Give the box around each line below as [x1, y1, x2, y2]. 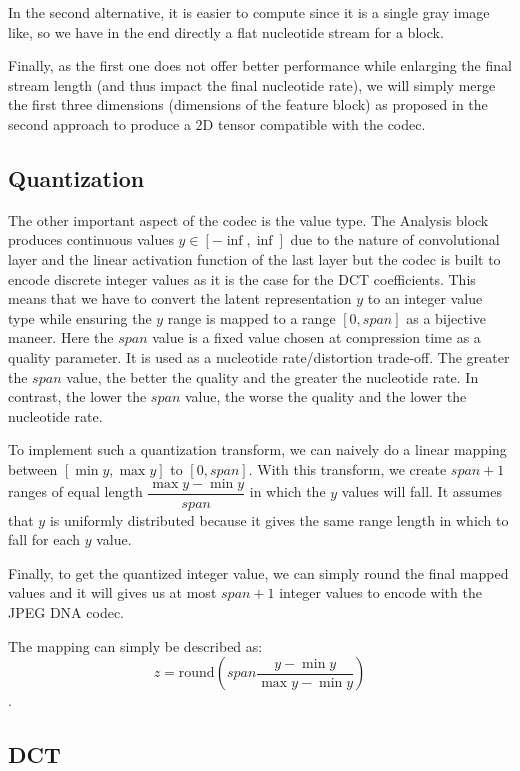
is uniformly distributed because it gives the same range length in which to [49, 509, 509, 530]
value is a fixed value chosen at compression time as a [152, 327, 481, 348]
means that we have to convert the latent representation [8, 288, 352, 309]
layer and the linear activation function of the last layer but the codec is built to [8, 248, 501, 269]
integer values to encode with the [279, 582, 482, 603]
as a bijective [406, 307, 487, 328]
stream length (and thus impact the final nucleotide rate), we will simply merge [8, 74, 496, 95]
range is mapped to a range [167, 307, 336, 328]
